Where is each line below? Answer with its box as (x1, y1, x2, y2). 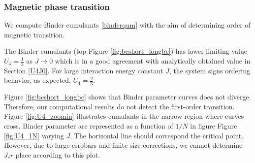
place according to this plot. (15, 149, 100, 160)
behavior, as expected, (4, 75, 71, 85)
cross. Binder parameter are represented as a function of (4, 121, 173, 131)
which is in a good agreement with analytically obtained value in (55, 56, 251, 65)
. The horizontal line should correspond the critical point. (70, 130, 244, 140)
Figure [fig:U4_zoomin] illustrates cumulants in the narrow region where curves (4, 111, 244, 121)
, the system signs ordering (169, 65, 250, 75)
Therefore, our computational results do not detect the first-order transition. (4, 101, 235, 111)
